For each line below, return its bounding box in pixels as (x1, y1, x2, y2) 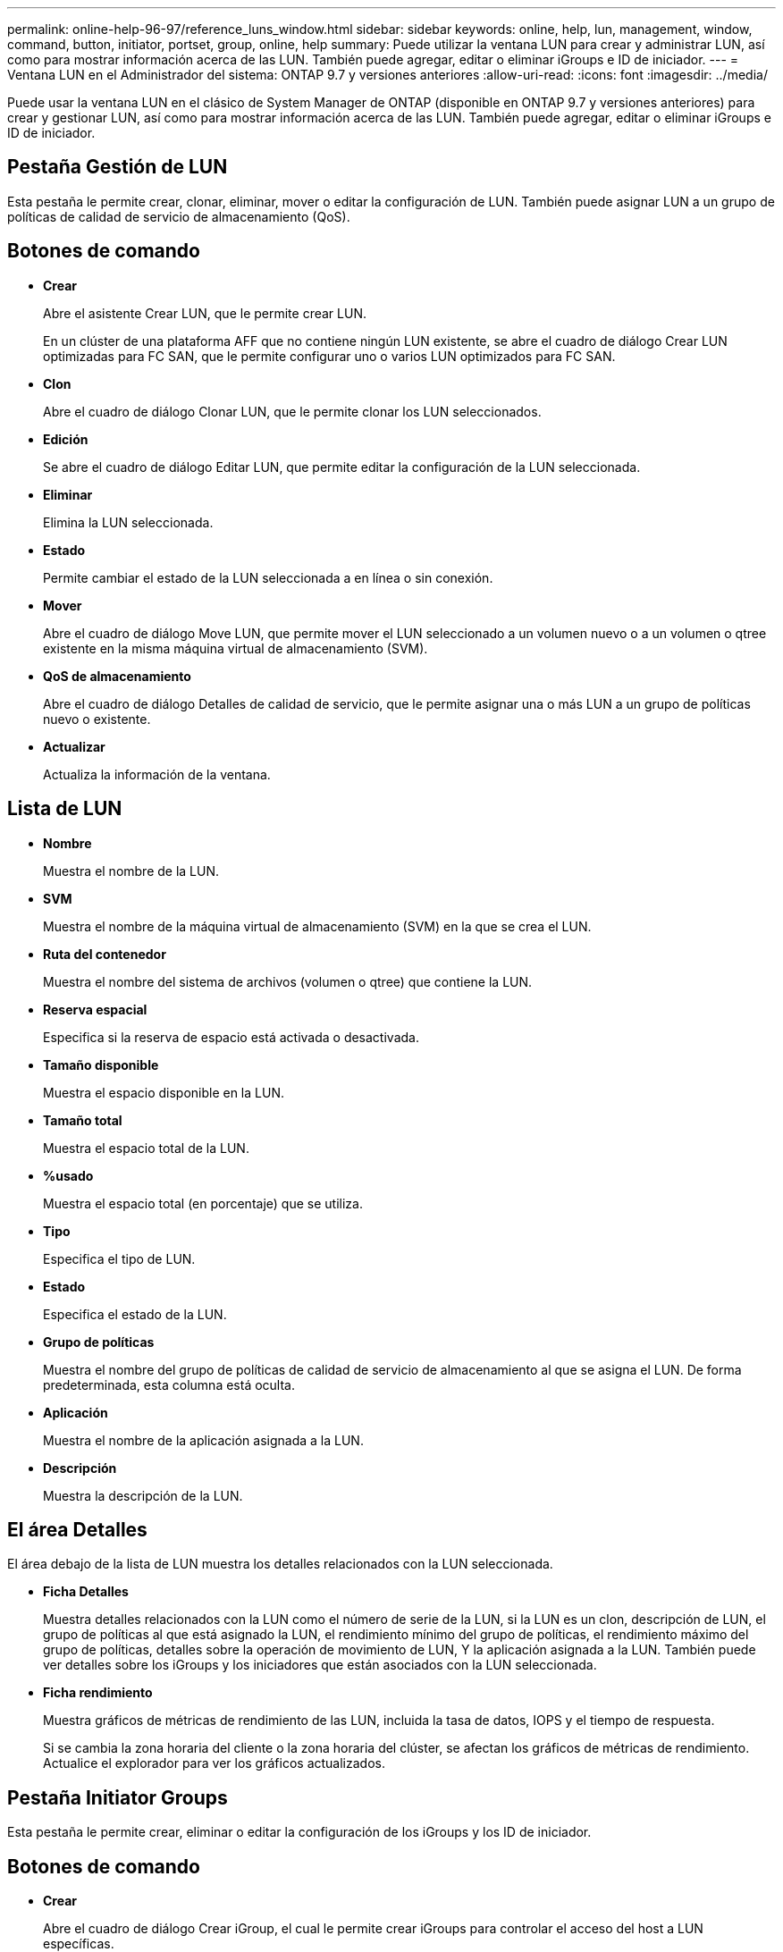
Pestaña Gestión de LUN (7, 156, 228, 179)
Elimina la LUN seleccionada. (43, 514, 214, 530)
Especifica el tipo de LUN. (43, 1250, 196, 1266)
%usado (43, 1167, 94, 1183)
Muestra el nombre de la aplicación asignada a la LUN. (43, 1432, 364, 1448)
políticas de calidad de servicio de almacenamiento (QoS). (7, 208, 350, 224)
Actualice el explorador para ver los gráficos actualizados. (43, 1755, 385, 1771)
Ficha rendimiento (43, 1685, 153, 1701)
